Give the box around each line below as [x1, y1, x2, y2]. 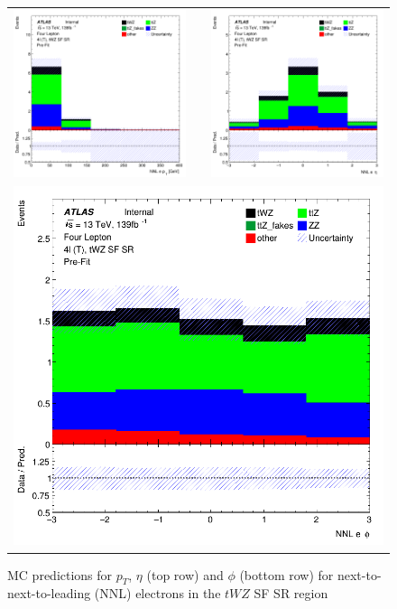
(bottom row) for [239, 565, 334, 584]
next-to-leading [7, 584, 91, 603]
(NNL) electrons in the [94, 584, 221, 603]
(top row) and [146, 565, 224, 584]
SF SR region [254, 584, 328, 603]
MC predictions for [7, 565, 113, 584]
